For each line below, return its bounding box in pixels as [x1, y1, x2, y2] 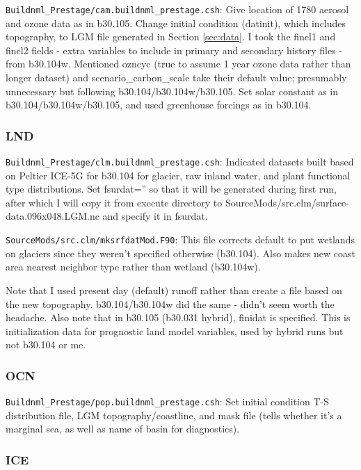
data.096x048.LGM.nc [6, 209, 99, 223]
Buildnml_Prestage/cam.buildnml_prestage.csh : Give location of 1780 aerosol [6, 2, 349, 16]
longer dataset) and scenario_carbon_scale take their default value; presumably [6, 70, 347, 85]
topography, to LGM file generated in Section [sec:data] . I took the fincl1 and [6, 29, 336, 44]
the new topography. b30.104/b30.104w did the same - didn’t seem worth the [6, 296, 335, 311]
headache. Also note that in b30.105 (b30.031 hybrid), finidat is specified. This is [6, 310, 351, 325]
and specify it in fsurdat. [102, 209, 208, 223]
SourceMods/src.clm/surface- [225, 195, 349, 209]
